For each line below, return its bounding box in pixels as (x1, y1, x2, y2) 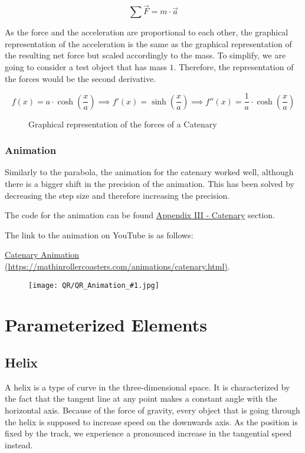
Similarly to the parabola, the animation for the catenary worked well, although (5, 166, 294, 178)
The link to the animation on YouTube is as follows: (5, 228, 194, 241)
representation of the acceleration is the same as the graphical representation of (5, 37, 292, 50)
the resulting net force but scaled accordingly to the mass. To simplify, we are (5, 49, 286, 61)
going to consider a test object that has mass (5, 61, 167, 73)
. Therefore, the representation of (173, 61, 294, 73)
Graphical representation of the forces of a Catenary (28, 117, 217, 130)
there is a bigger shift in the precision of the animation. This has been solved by (5, 178, 294, 190)
